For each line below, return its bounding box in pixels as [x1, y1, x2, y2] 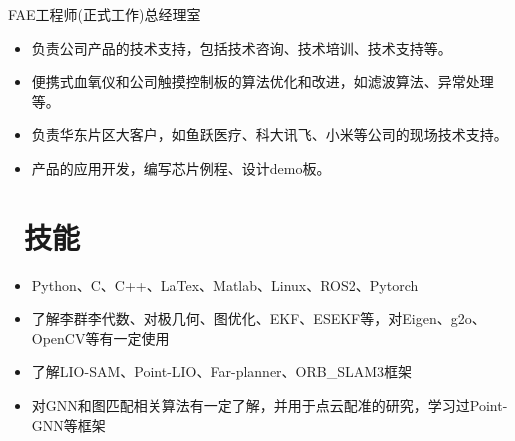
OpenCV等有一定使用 [31, 327, 170, 348]
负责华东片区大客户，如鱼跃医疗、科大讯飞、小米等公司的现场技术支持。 [31, 124, 508, 145]
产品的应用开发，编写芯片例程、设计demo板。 [31, 157, 331, 178]
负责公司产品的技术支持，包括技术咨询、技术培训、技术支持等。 [31, 37, 452, 58]
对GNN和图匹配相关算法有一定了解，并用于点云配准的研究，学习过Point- [31, 395, 508, 416]
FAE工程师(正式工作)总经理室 [8, 4, 201, 24]
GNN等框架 [31, 414, 106, 435]
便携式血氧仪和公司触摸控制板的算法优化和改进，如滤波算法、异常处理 [31, 71, 494, 92]
